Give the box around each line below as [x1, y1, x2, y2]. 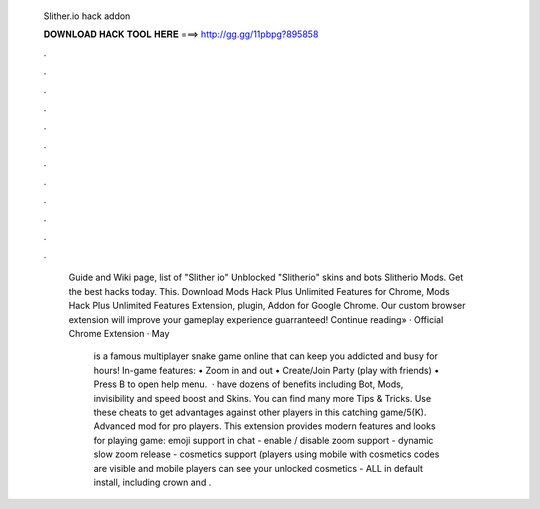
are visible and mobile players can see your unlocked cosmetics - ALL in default [93, 462, 424, 474]
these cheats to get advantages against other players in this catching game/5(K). [93, 406, 427, 418]
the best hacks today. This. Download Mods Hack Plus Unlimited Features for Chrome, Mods [68, 285, 450, 297]
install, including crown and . [93, 476, 212, 488]
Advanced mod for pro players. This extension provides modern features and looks [93, 420, 436, 432]
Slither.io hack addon [43, 10, 131, 22]
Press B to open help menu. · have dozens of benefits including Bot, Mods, [93, 378, 404, 390]
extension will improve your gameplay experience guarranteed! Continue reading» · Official [68, 313, 444, 325]
